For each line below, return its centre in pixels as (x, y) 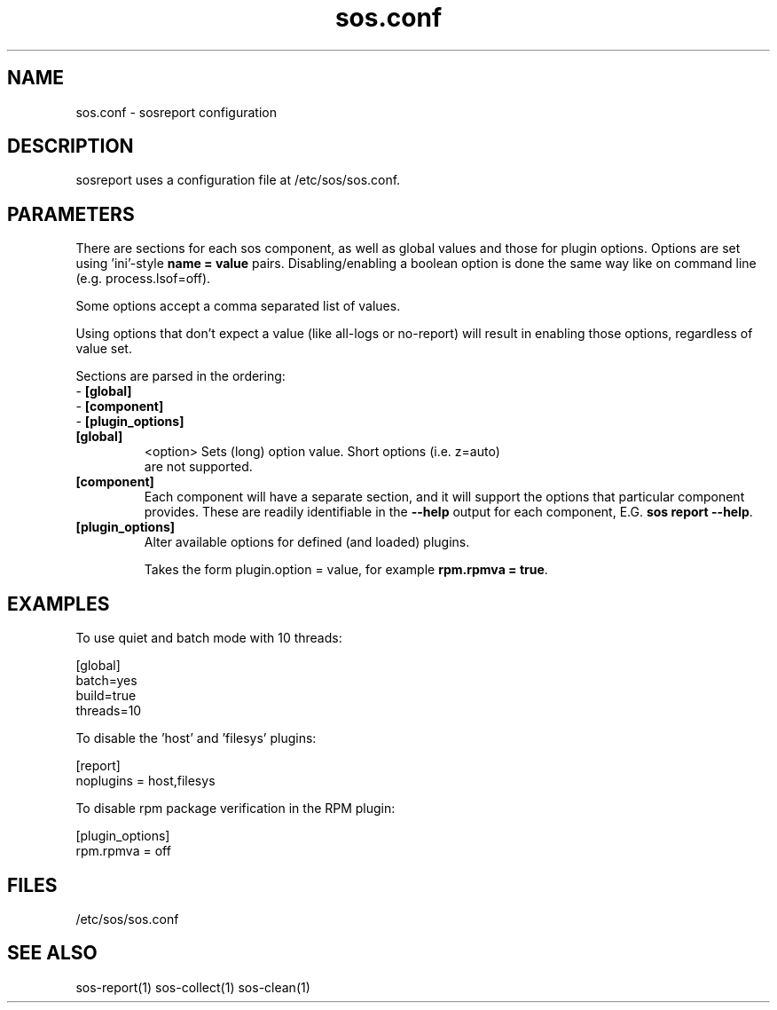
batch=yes (106, 681)
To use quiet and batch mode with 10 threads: (209, 638)
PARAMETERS (71, 214)
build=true (106, 696)
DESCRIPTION (71, 146)
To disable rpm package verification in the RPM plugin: (235, 809)
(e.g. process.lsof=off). (143, 279)
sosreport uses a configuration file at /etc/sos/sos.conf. (238, 180)
